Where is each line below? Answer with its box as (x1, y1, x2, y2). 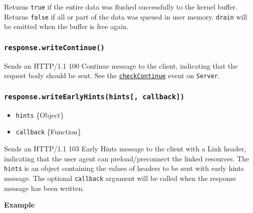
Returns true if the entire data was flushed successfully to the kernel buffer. (4, 2, 237, 12)
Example (4, 199, 35, 210)
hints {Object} (16, 109, 64, 120)
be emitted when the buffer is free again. (4, 21, 129, 32)
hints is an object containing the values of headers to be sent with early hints (4, 163, 244, 173)
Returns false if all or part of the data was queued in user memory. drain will (4, 11, 247, 22)
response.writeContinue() (4, 43, 105, 52)
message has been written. (4, 182, 85, 193)
